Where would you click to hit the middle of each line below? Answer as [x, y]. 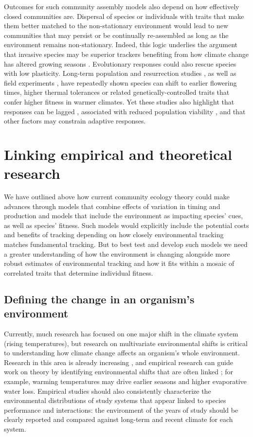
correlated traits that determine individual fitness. [79, 272]
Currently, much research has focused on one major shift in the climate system [121, 333]
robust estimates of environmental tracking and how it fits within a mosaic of [119, 263]
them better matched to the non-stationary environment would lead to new [116, 26]
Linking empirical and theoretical [118, 154]
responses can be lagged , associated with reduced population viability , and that [125, 111]
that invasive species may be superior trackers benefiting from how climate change [126, 54]
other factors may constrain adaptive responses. [75, 121]
